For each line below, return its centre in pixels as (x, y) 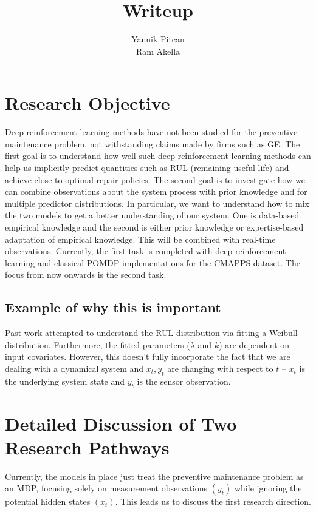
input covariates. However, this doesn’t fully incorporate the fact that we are (148, 356)
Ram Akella (158, 51)
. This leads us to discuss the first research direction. (213, 501)
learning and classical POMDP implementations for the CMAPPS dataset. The (153, 262)
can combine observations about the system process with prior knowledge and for (156, 191)
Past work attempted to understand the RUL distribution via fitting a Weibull (151, 333)
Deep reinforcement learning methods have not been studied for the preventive (151, 132)
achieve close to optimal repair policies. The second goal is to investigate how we (155, 179)
